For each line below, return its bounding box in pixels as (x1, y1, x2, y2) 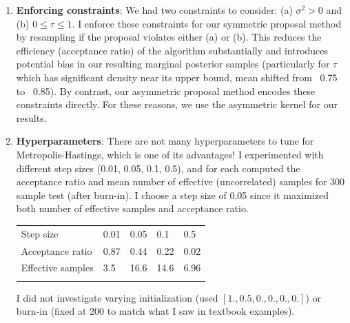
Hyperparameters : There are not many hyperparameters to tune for (16, 134, 314, 148)
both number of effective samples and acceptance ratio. (16, 201, 249, 216)
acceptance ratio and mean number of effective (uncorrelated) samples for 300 (16, 174, 345, 189)
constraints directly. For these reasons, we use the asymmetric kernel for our (16, 97, 338, 112)
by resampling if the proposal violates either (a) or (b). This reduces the (16, 30, 322, 44)
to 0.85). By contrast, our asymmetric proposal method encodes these (16, 83, 316, 98)
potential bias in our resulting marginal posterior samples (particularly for (16, 56, 330, 71)
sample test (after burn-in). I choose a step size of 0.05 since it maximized (16, 187, 329, 202)
